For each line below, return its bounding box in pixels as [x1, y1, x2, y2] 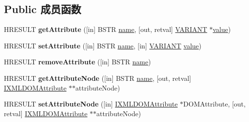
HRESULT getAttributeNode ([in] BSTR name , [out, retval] [4, 73, 191, 83]
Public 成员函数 [4, 1, 81, 16]
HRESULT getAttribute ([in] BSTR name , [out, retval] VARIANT [4, 24, 207, 34]
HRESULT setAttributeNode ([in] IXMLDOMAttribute [4, 99, 178, 109]
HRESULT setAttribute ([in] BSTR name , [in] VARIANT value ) [4, 40, 202, 50]
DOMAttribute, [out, [183, 99, 246, 109]
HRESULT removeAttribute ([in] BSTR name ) [4, 57, 151, 67]
